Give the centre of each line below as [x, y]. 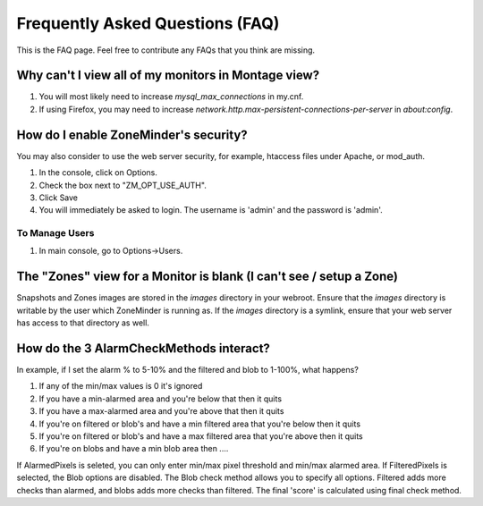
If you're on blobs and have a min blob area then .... [134, 449]
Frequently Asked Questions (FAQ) [148, 23]
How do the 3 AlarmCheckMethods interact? [143, 348]
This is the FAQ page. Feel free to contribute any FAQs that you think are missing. [166, 50]
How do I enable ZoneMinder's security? [132, 135]
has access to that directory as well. [83, 323]
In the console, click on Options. [98, 173]
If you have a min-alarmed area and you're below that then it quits [160, 399]
